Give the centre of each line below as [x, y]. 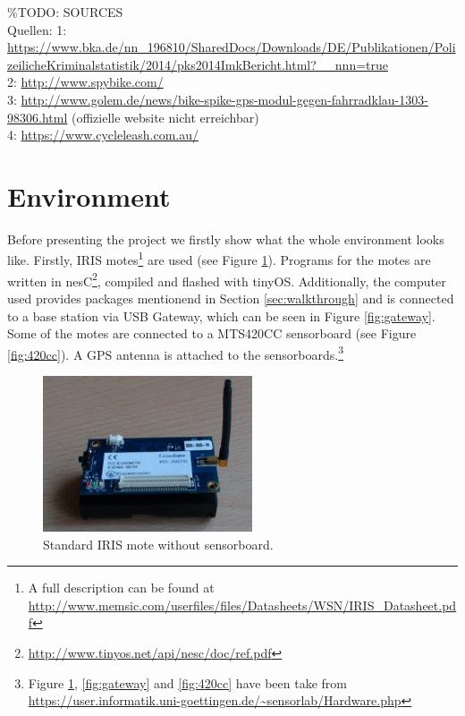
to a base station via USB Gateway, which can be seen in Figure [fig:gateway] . [221, 315]
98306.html [38, 117]
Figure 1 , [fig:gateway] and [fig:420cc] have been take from [187, 682]
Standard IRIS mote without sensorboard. [158, 544]
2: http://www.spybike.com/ [85, 82]
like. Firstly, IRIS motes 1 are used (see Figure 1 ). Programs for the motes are [219, 259]
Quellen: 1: [37, 29]
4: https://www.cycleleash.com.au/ [103, 135]
